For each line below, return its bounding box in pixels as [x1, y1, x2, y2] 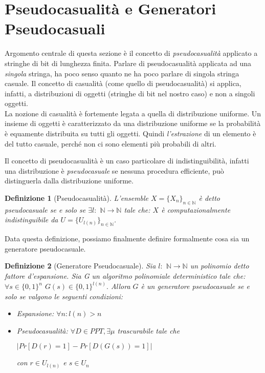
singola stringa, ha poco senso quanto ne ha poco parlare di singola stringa [5, 68, 239, 78]
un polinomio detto [190, 260, 249, 271]
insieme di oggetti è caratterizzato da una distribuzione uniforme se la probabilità [5, 118, 261, 129]
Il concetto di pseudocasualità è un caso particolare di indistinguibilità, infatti [5, 155, 249, 166]
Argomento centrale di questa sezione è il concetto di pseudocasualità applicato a [5, 48, 258, 58]
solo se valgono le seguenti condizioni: [5, 291, 123, 301]
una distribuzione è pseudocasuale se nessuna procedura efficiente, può [5, 165, 224, 176]
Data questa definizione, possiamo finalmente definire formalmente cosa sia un [5, 233, 250, 244]
